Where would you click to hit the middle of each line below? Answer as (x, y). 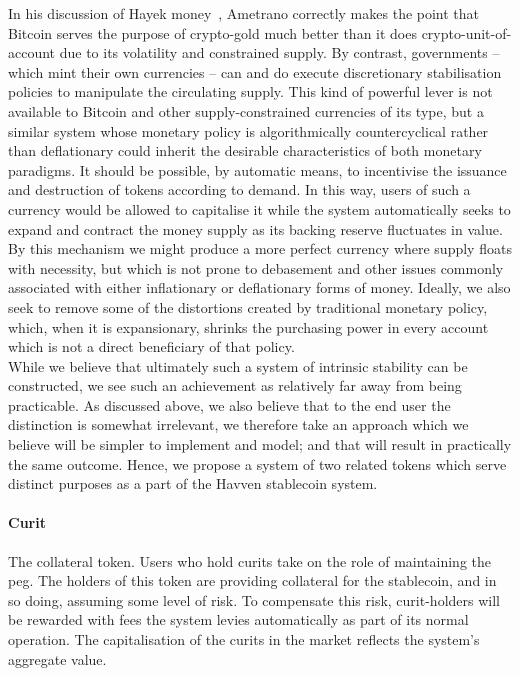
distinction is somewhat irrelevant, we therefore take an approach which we (238, 424)
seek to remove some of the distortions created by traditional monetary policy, (248, 306)
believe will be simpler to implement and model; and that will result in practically (260, 444)
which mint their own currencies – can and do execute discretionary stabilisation (255, 71)
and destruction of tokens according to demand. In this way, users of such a (239, 189)
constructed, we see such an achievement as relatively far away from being (235, 385)
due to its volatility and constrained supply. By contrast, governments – (279, 52)
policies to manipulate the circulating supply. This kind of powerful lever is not (250, 91)
